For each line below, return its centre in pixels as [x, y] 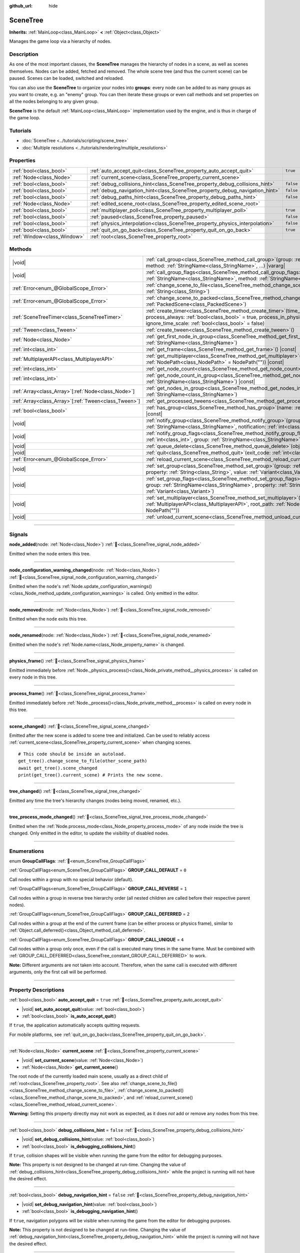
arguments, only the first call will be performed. [58, 972]
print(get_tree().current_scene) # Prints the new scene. [91, 775]
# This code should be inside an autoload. [72, 754]
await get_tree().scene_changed [58, 768]
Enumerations [27, 851]
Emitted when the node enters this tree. [50, 553]
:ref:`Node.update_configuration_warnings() [107, 586]
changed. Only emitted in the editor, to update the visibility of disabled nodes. [89, 833]
